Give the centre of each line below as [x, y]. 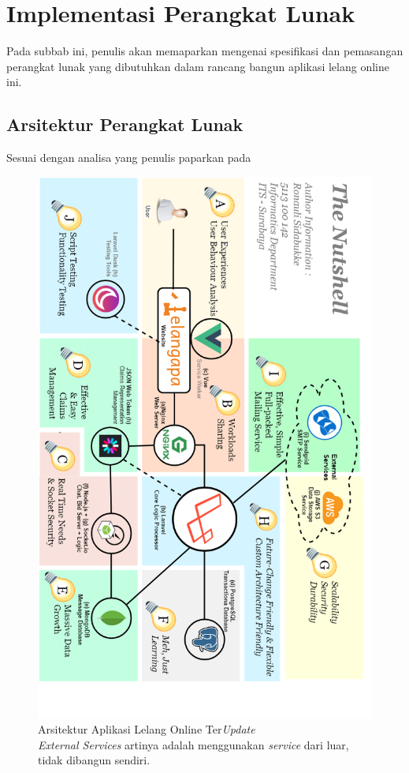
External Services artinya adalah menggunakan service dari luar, [193, 744]
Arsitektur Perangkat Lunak [125, 124]
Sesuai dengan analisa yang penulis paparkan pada [129, 158]
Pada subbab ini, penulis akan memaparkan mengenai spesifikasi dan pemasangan [205, 51]
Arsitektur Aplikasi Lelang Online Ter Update [147, 729]
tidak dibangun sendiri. [94, 760]
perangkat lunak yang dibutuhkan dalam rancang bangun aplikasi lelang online [198, 66]
